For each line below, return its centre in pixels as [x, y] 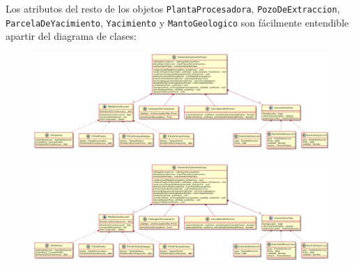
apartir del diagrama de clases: [71, 36]
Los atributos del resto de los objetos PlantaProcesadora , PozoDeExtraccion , [173, 8]
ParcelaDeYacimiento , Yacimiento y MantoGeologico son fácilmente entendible [177, 22]
